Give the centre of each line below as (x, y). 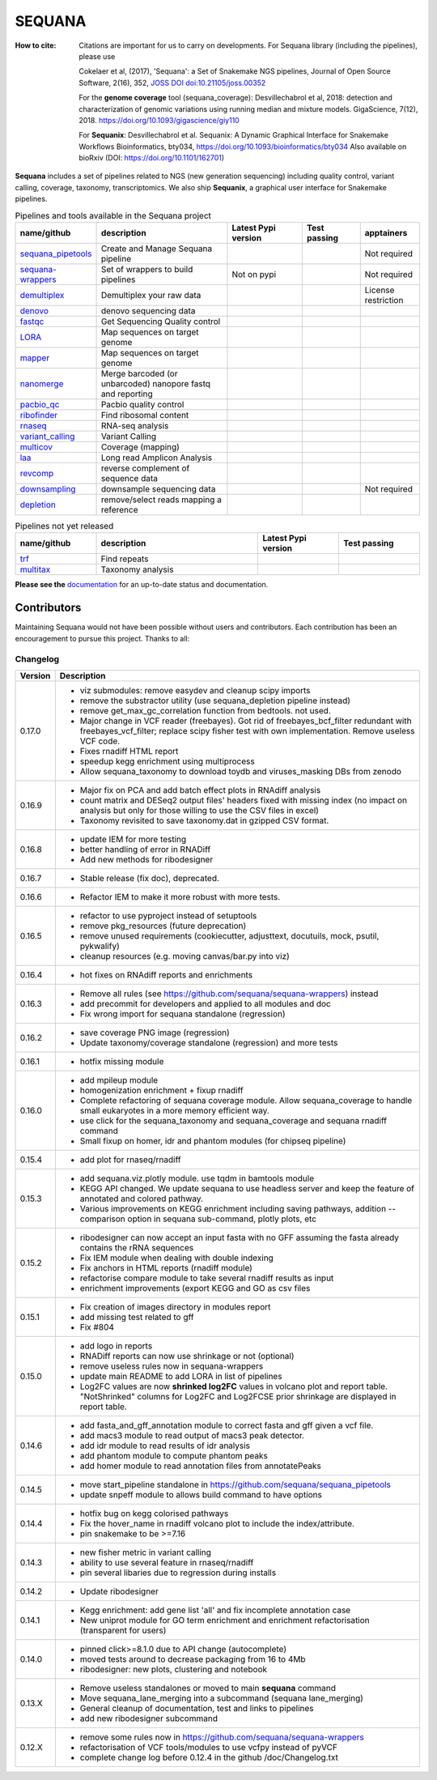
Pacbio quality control (142, 405)
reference (119, 510)
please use (97, 56)
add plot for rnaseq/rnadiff (130, 1160)
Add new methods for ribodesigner (146, 859)
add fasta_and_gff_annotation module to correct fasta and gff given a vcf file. (227, 1425)
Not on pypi (254, 274)
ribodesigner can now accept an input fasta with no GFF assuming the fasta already (240, 1237)
